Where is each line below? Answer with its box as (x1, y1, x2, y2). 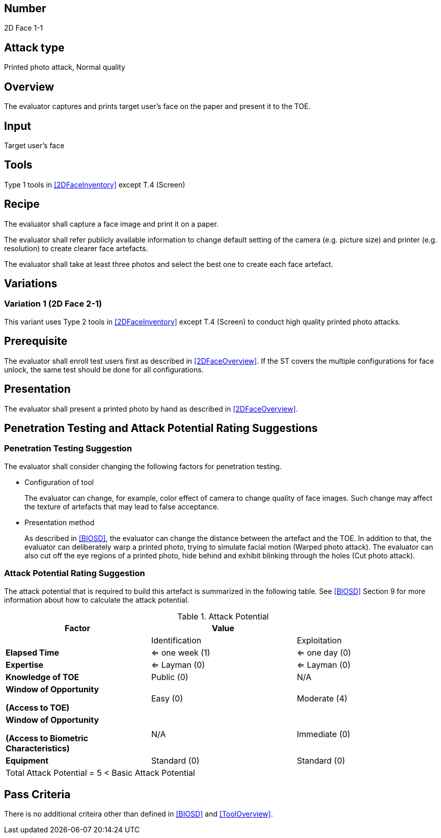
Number (4, 2, 46, 15)
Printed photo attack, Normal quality (4, 63, 125, 72)
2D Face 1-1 (4, 23, 43, 33)
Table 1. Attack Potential (177, 611, 269, 621)
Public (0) (151, 671, 188, 682)
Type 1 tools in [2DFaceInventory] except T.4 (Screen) (4, 180, 185, 189)
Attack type (4, 41, 65, 54)
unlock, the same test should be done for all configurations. (4, 365, 204, 374)
